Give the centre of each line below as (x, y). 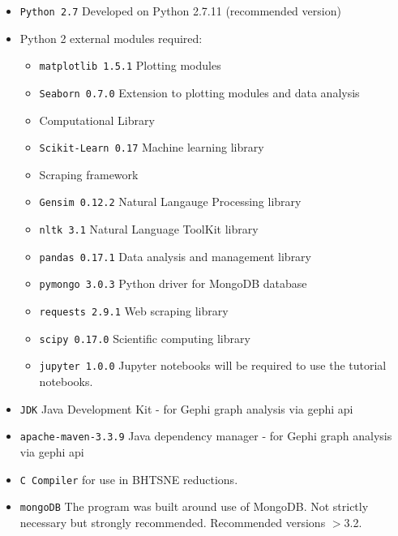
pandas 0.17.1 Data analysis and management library (175, 256)
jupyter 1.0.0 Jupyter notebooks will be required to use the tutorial (213, 365)
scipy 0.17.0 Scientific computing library (145, 338)
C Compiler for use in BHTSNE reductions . (129, 479)
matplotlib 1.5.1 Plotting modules (130, 65)
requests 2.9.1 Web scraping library (134, 311)
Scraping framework (89, 174)
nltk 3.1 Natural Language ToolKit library (149, 229)
